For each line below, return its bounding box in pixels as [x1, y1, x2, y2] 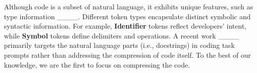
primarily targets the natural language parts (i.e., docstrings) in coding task [4, 40, 235, 50]
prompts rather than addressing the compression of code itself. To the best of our [4, 49, 251, 60]
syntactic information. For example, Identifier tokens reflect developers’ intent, [4, 21, 247, 31]
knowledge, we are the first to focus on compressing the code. [4, 59, 190, 70]
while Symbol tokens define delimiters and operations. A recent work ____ [4, 30, 239, 40]
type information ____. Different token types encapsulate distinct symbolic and [4, 11, 251, 21]
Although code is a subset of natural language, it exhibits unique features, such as [4, 1, 253, 11]
